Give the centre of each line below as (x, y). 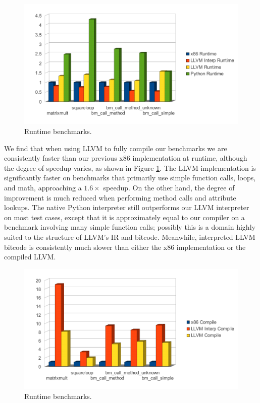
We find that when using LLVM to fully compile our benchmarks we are (116, 148)
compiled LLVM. (30, 257)
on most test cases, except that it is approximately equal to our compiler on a (124, 217)
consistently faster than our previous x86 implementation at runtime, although (126, 158)
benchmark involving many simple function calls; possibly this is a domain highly (130, 227)
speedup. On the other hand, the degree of (169, 187)
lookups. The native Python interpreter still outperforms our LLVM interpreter (127, 207)
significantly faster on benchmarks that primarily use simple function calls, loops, (130, 178)
